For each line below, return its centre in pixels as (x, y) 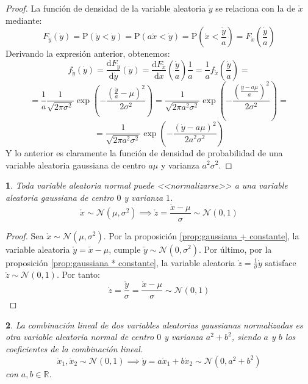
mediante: (24, 20)
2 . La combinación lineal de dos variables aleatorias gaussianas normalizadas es (154, 324)
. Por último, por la (235, 249)
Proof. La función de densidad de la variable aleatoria (106, 8)
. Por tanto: (78, 274)
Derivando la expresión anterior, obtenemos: (88, 53)
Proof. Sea (25, 235)
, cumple (125, 249)
